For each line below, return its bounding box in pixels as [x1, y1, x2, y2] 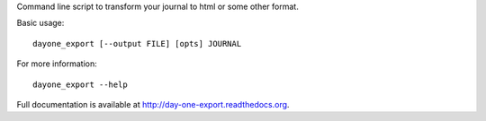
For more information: [16, 58, 98, 69]
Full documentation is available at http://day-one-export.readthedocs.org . [16, 99, 290, 109]
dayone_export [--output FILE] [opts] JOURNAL [32, 39, 242, 48]
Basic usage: [16, 18, 65, 29]
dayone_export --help [32, 79, 128, 90]
